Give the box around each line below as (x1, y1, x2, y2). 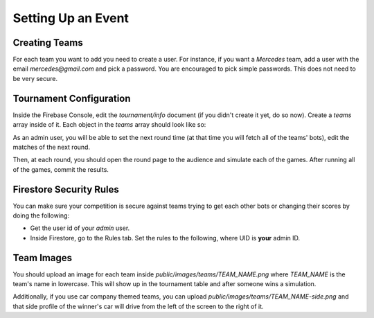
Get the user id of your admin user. (30, 224, 130, 232)
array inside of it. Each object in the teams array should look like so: (12, 121, 206, 129)
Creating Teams (12, 37, 83, 48)
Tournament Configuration (12, 92, 131, 104)
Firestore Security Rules (12, 184, 119, 195)
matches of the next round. (12, 143, 90, 151)
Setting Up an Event (12, 10, 130, 26)
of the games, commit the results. (12, 165, 109, 173)
